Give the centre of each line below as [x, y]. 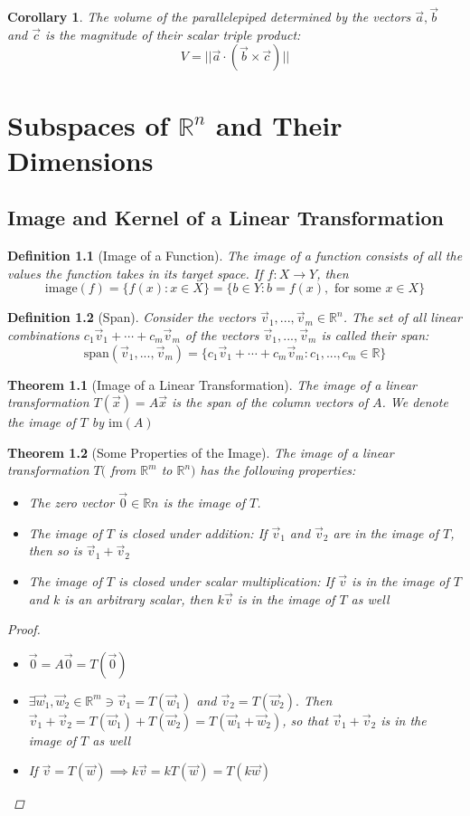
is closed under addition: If [193, 532]
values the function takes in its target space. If [135, 273]
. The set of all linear [402, 317]
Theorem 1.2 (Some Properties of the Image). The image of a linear [201, 452]
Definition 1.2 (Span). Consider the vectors [132, 317]
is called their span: [375, 334]
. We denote [415, 402]
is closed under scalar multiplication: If [226, 580]
